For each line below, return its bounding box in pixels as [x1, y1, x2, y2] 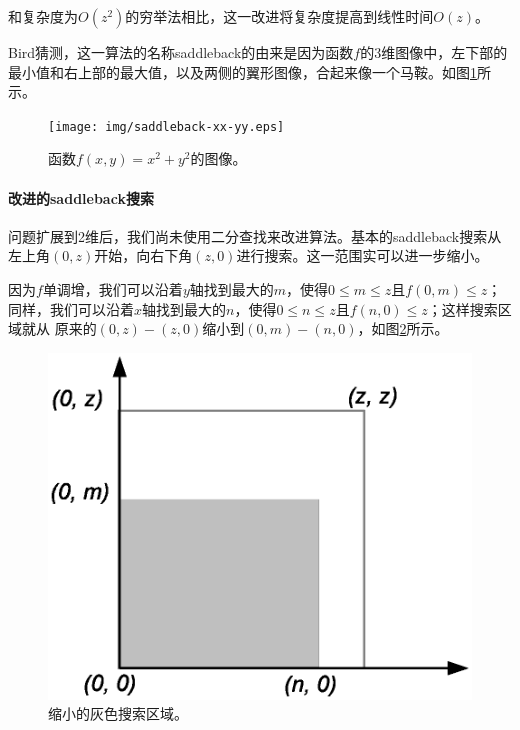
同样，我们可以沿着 [8, 298, 134, 319]
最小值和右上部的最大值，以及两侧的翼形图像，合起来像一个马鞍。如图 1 [8, 61, 477, 82]
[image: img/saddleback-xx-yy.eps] [48, 119, 285, 134]
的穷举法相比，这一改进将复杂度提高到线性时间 [125, 6, 434, 26]
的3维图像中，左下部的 [360, 42, 508, 62]
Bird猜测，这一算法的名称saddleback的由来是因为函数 [8, 42, 354, 62]
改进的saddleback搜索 [8, 187, 154, 208]
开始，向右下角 [94, 245, 193, 266]
